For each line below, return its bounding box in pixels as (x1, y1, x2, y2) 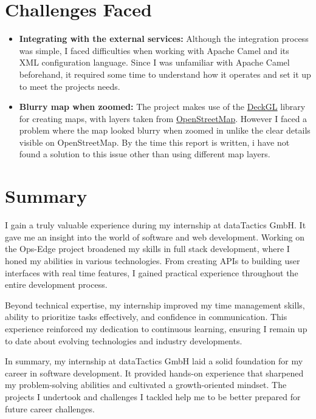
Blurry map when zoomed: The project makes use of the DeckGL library (19, 100, 306, 113)
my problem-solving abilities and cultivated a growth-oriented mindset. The (5, 378, 287, 391)
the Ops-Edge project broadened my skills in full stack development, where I (5, 242, 290, 255)
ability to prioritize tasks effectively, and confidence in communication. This (5, 310, 287, 323)
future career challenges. (5, 402, 95, 415)
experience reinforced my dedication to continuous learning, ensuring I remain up (5, 322, 307, 335)
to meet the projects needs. (19, 80, 120, 92)
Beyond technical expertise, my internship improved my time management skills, (5, 298, 305, 311)
